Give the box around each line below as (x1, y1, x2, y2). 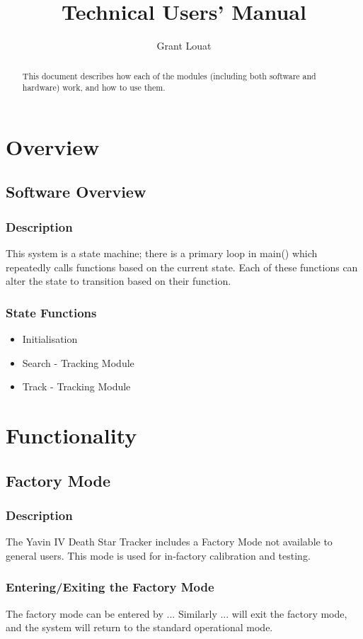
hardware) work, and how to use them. (22, 81, 166, 94)
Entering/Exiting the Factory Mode (6, 578, 214, 596)
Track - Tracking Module (22, 379, 131, 394)
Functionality (6, 420, 137, 449)
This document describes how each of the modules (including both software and (22, 69, 316, 81)
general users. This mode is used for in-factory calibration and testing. (6, 548, 311, 562)
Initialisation (22, 332, 78, 346)
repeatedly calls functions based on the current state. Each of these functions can (6, 259, 358, 274)
